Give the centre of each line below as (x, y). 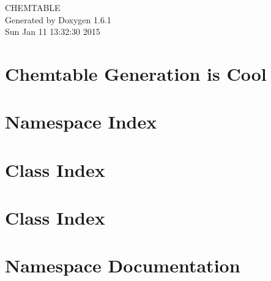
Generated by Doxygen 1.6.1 (58, 19)
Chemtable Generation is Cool (136, 73)
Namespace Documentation (123, 265)
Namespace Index (81, 122)
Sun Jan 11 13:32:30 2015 (53, 32)
